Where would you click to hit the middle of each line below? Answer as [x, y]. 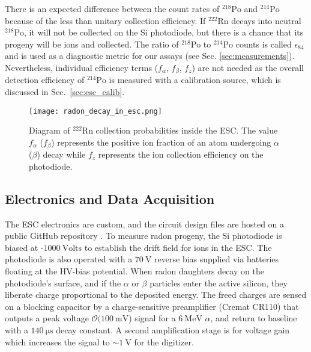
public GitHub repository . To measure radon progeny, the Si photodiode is [143, 236]
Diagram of [50, 130]
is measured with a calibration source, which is [195, 80]
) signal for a [152, 318]
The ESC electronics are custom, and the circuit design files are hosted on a [145, 224]
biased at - [24, 247]
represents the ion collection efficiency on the [181, 154]
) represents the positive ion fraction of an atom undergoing [161, 142]
